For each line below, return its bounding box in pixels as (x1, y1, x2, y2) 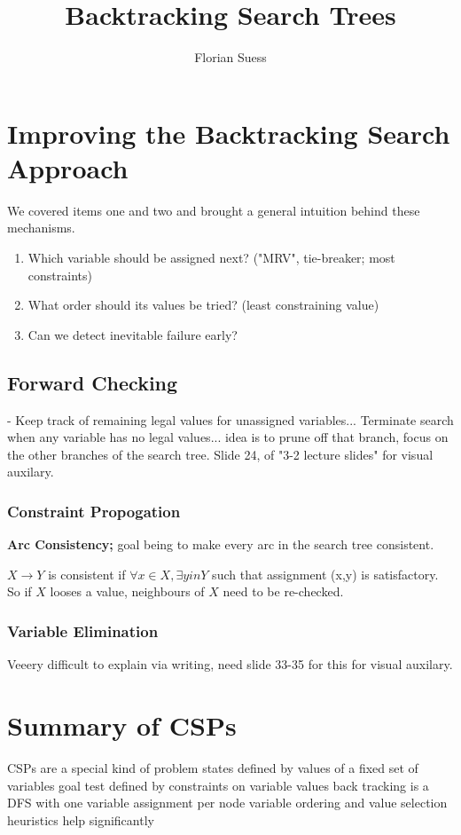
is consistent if (48, 564, 126, 583)
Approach (7, 149, 129, 185)
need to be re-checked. (223, 582, 344, 601)
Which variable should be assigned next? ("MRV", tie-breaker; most (27, 248, 395, 267)
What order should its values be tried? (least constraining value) (27, 295, 379, 314)
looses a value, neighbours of (50, 582, 205, 601)
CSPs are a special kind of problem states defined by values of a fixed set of (7, 758, 418, 776)
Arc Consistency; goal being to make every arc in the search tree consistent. (7, 535, 434, 554)
